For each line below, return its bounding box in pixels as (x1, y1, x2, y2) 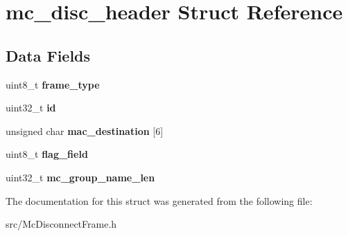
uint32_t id (6, 100, 56, 115)
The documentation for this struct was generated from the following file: (6, 193, 313, 208)
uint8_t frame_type (6, 77, 100, 91)
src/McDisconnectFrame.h (6, 217, 117, 231)
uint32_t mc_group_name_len (6, 170, 155, 184)
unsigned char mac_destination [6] (6, 123, 164, 138)
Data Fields (6, 44, 91, 66)
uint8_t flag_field (6, 147, 88, 161)
